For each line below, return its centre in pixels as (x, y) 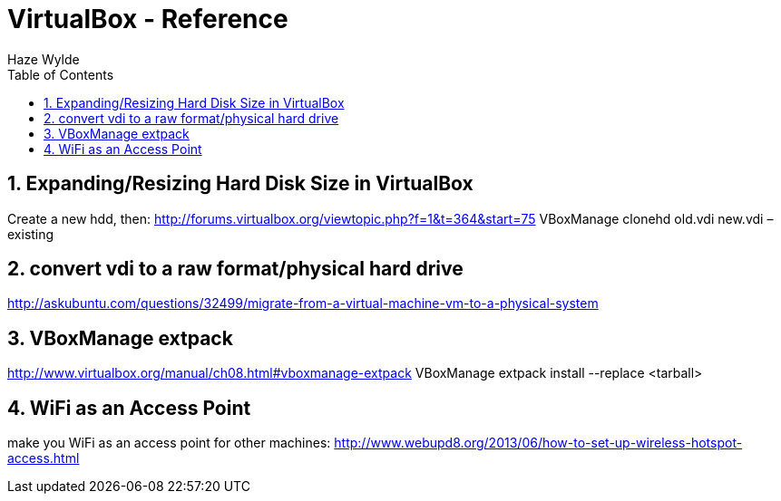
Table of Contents (61, 74)
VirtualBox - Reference (148, 19)
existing (31, 234)
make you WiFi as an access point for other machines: (169, 443)
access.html (44, 458)
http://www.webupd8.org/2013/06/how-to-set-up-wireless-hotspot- (538, 443)
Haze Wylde (44, 59)
